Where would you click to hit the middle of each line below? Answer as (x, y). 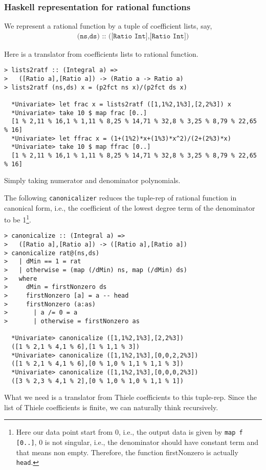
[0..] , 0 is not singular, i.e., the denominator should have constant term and (137, 442)
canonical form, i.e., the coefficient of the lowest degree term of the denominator (130, 207)
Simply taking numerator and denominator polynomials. (92, 180)
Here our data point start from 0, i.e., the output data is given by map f (129, 432)
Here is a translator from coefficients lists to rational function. (101, 53)
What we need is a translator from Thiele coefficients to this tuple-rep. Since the (130, 397)
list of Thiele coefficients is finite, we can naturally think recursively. (111, 407)
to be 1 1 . (18, 219)
